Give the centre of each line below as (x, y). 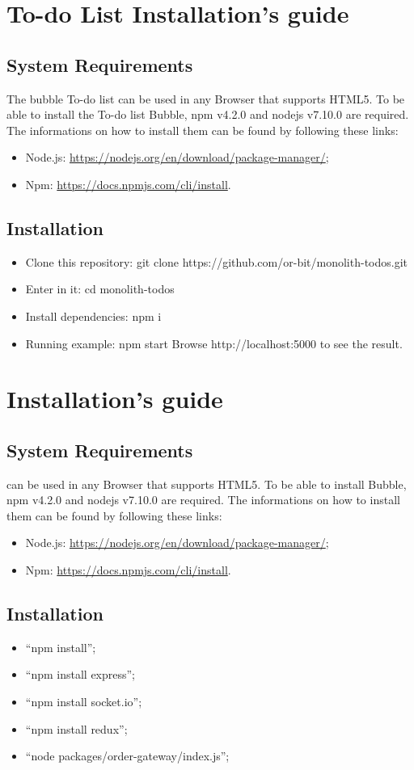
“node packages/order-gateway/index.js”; (127, 756)
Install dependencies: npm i (93, 316)
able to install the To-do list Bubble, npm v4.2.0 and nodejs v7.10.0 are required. (208, 114)
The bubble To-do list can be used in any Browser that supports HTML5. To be (206, 98)
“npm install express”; (80, 674)
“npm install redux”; (76, 728)
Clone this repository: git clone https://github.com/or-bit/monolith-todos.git (217, 261)
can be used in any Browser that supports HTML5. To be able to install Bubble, (207, 484)
